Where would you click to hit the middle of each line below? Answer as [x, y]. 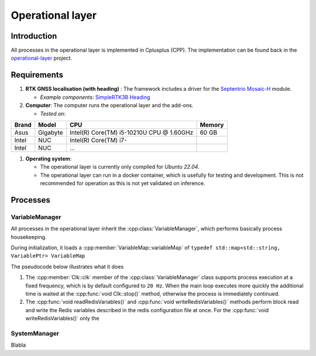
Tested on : [53, 114]
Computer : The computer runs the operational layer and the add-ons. [109, 105]
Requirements [37, 75]
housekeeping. [29, 237]
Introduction [34, 36]
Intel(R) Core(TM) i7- [98, 140]
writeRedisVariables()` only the [62, 319]
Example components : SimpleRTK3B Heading [95, 97]
